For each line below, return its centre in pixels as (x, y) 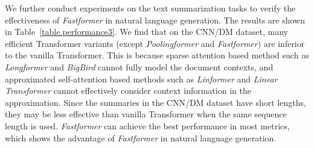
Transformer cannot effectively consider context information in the (128, 91)
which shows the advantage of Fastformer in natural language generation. (141, 137)
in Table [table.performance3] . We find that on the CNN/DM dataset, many (147, 32)
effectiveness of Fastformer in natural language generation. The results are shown (155, 20)
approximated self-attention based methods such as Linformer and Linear (141, 79)
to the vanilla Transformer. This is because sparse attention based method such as (157, 55)
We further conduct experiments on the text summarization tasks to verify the (150, 8)
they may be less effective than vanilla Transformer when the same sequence (146, 114)
